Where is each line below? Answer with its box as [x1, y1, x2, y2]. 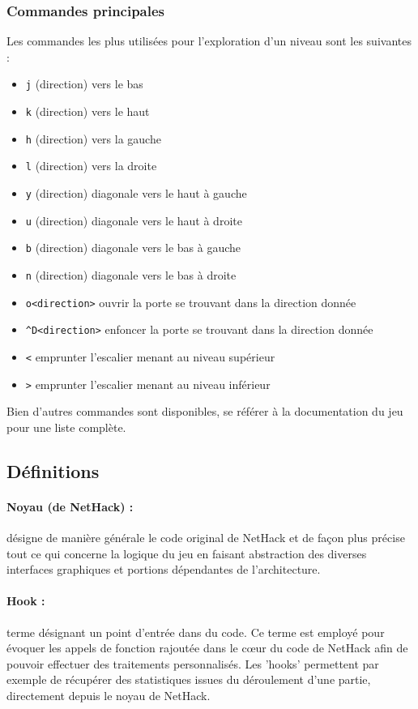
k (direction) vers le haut [25, 103, 150, 120]
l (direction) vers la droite [25, 157, 157, 174]
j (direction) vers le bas [25, 75, 143, 92]
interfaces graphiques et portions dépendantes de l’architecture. [6, 561, 321, 578]
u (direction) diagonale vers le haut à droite [25, 211, 242, 229]
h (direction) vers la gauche [25, 130, 161, 147]
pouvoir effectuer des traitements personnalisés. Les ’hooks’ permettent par [6, 655, 379, 672]
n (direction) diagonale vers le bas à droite [25, 267, 237, 283]
